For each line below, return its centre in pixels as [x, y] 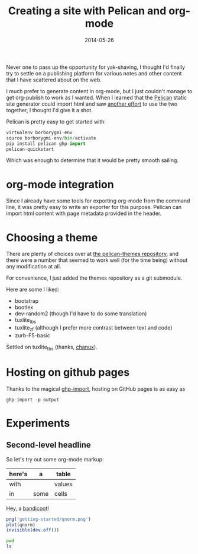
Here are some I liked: [33, 290]
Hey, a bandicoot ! [27, 508]
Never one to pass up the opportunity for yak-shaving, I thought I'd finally [95, 67]
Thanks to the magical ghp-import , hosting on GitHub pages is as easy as [96, 389]
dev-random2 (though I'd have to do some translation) [81, 314]
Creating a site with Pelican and [87, 11]
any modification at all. [34, 267]
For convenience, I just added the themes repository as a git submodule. [94, 278]
